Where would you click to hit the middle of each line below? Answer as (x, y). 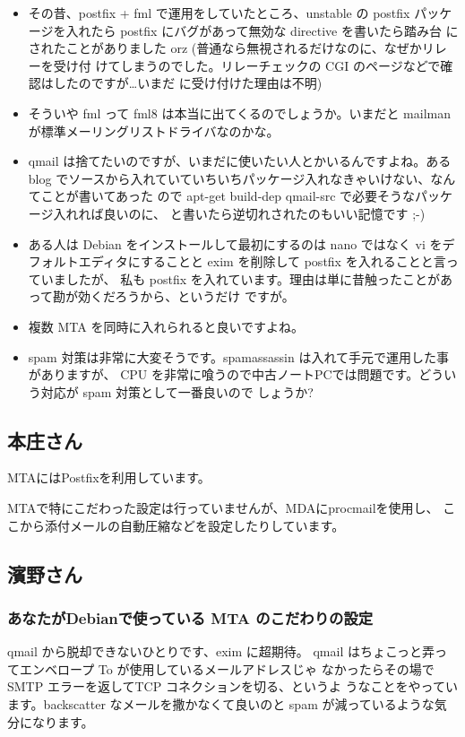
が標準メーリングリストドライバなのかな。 (154, 130)
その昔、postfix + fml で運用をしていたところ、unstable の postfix (219, 13)
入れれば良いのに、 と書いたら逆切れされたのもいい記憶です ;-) (239, 213)
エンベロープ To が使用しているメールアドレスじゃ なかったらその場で (227, 668)
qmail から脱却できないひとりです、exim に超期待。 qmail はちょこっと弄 (221, 651)
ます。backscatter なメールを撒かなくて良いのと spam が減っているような (221, 704)
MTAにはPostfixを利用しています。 (109, 477)
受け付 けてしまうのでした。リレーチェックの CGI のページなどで (247, 65)
